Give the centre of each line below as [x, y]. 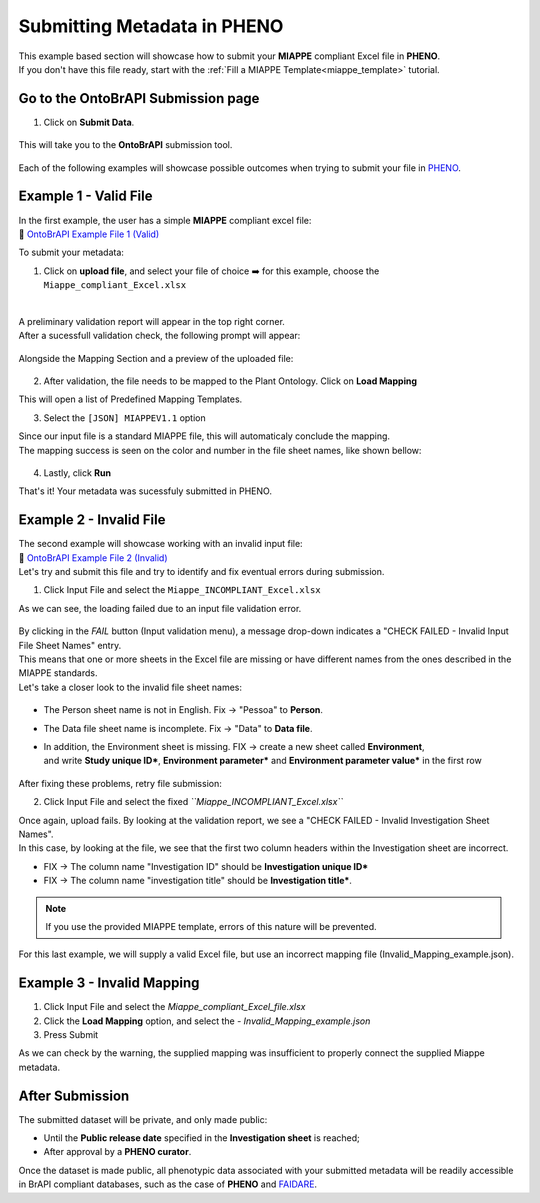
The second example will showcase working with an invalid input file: [161, 544]
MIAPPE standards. [58, 673]
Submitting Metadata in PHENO [151, 26]
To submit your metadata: [71, 252]
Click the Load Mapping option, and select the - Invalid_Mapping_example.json [207, 1021]
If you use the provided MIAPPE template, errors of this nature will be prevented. [211, 926]
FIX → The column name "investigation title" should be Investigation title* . [197, 881]
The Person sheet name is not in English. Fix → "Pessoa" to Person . [183, 710]
